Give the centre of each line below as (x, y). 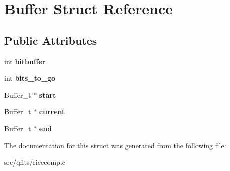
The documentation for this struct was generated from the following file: (115, 145)
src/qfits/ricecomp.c (35, 162)
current (52, 112)
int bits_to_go (30, 78)
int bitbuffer (25, 61)
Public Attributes (51, 40)
